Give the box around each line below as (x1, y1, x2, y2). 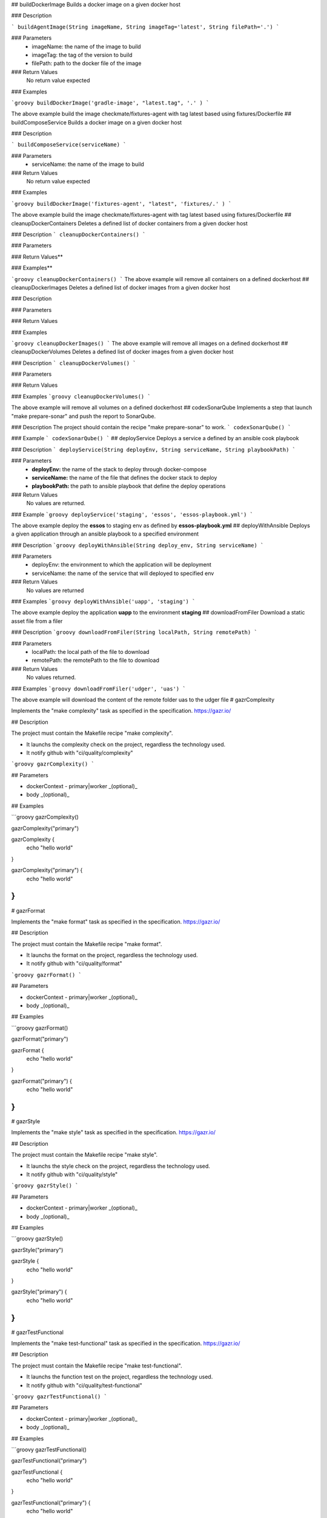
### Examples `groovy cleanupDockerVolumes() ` (11, 392, 151, 400)
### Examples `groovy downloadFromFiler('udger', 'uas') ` (11, 685, 186, 692)
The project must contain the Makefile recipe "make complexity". (11, 729, 173, 737)
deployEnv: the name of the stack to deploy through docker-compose (31, 465, 207, 473)
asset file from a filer (11, 617, 63, 625)
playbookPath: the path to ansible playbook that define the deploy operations (31, 483, 226, 490)
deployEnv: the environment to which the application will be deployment (31, 561, 212, 568)
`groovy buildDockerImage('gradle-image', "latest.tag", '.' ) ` (11, 99, 210, 106)
